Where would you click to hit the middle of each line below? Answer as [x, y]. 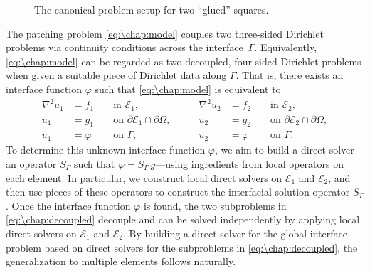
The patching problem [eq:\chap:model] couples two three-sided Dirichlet [165, 33]
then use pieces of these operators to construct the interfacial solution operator [178, 192]
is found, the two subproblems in [215, 205]
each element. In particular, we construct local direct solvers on [144, 177]
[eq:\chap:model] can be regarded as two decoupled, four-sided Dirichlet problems [184, 61]
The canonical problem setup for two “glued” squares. [152, 9]
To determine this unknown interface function [106, 150]
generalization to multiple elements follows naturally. [121, 261]
